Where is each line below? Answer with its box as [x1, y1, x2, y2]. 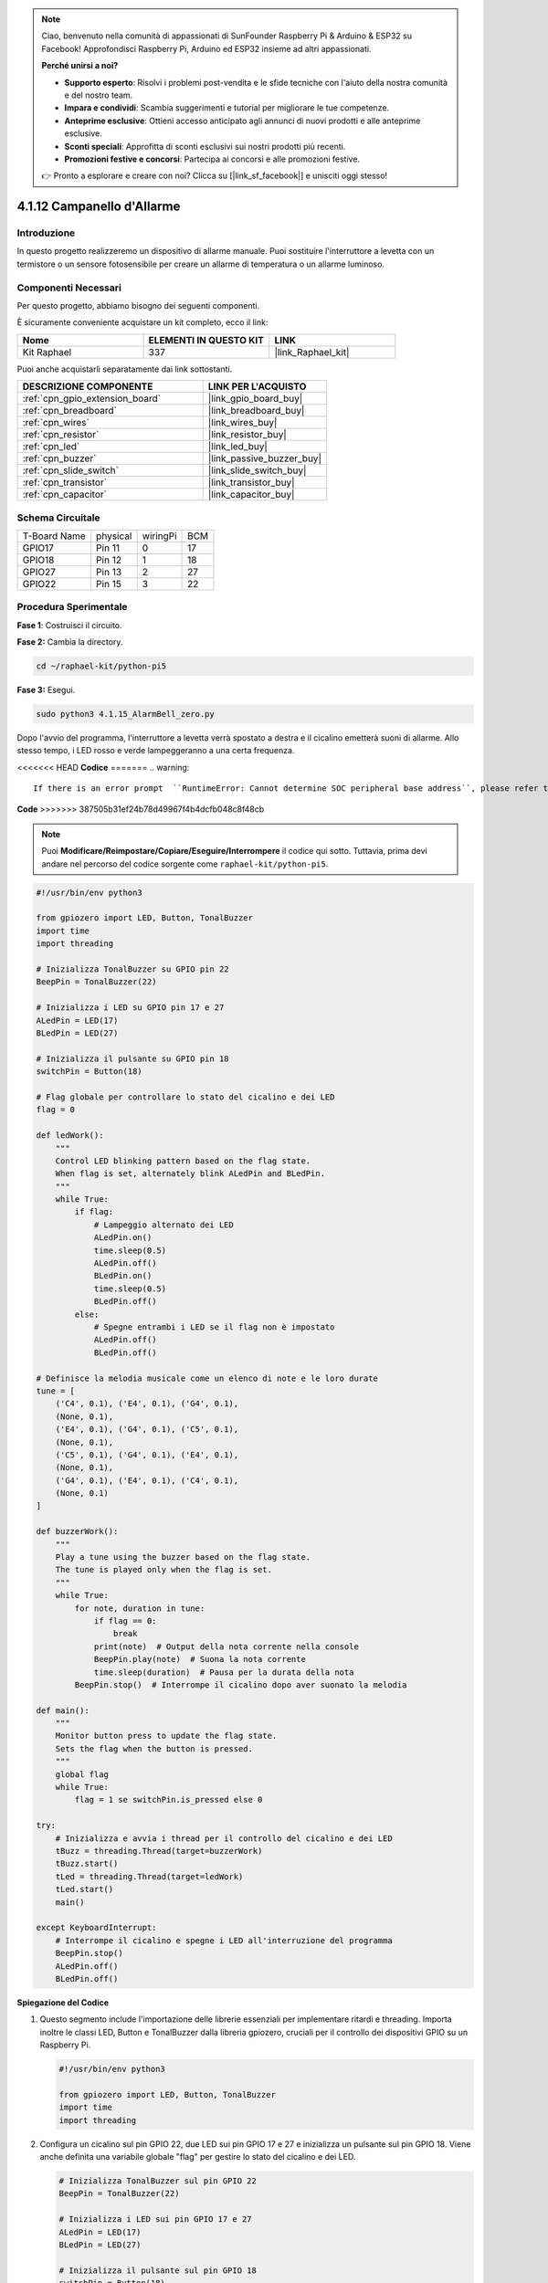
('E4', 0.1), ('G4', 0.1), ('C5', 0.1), [55, 1425, 239, 1435]
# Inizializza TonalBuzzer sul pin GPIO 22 [58, 2175, 258, 2186]
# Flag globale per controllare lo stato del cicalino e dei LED [36, 1091, 335, 1102]
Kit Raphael [22, 345, 72, 358]
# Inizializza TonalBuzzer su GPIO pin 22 [36, 964, 229, 974]
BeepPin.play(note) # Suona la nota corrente [93, 1654, 306, 1665]
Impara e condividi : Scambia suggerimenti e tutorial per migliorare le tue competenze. [64, 102, 390, 113]
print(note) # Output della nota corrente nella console [93, 1641, 360, 1652]
